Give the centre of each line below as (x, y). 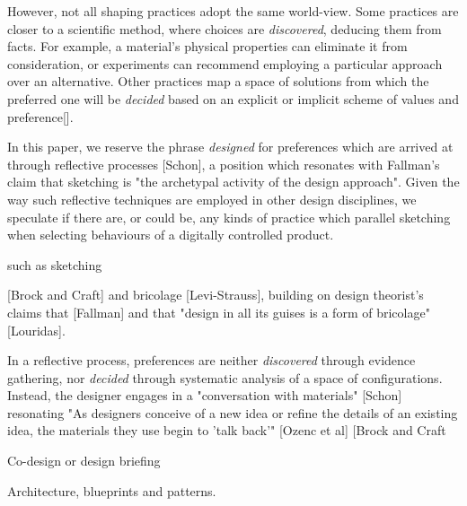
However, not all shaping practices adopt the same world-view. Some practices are (233, 11)
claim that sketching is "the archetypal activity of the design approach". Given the (233, 182)
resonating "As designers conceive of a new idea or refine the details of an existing (233, 412)
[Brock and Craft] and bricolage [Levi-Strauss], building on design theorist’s (216, 295)
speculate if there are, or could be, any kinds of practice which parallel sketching (229, 217)
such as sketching (55, 264)
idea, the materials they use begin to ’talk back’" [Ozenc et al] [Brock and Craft (227, 430)
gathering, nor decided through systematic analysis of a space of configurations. (225, 377)
